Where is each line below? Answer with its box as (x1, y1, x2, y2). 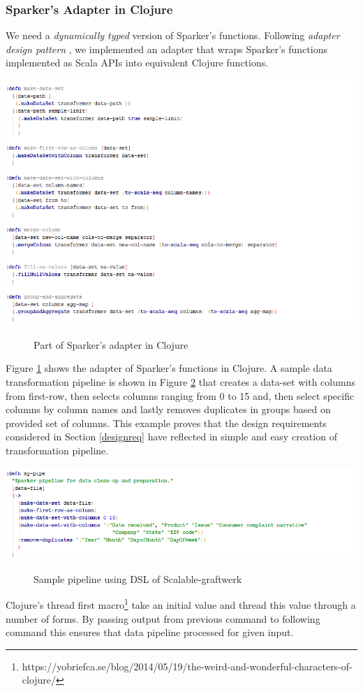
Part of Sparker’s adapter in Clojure (34, 337, 188, 352)
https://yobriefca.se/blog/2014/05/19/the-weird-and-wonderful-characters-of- (22, 658, 353, 673)
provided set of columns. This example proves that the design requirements (6, 415, 327, 430)
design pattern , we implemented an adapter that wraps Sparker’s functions (6, 41, 327, 56)
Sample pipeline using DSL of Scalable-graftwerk (34, 571, 242, 586)
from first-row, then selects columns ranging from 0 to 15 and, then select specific (6, 388, 355, 403)
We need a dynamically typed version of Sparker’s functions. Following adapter (6, 28, 340, 43)
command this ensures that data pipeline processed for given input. (6, 625, 294, 640)
